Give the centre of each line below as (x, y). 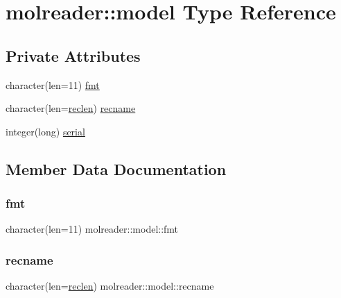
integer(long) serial (45, 131)
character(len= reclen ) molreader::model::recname (110, 286)
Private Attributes (73, 55)
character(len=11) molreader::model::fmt (92, 229)
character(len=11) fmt (53, 84)
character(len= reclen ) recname (71, 108)
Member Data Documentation (116, 168)
